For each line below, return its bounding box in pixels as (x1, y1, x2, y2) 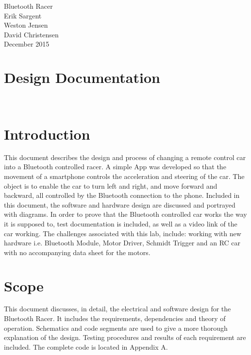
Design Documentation (4, 67, 160, 87)
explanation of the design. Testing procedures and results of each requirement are (4, 332, 246, 342)
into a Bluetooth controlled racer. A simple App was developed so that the (4, 161, 226, 172)
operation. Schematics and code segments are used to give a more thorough (4, 323, 228, 333)
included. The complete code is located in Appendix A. (4, 341, 168, 352)
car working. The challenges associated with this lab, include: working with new (4, 228, 241, 238)
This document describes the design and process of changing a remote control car (4, 152, 246, 162)
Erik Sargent (4, 10, 42, 20)
